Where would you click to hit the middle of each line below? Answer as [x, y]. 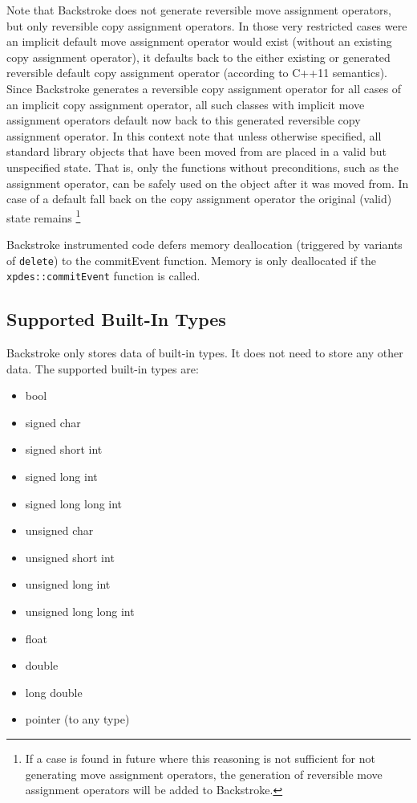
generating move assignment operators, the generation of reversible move [204, 774]
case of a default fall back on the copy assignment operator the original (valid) [199, 199]
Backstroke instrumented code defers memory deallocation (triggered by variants [204, 244]
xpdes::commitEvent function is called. [103, 276]
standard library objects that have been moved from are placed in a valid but [197, 151]
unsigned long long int [80, 611]
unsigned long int [68, 584]
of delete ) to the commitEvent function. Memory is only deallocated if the [191, 260]
